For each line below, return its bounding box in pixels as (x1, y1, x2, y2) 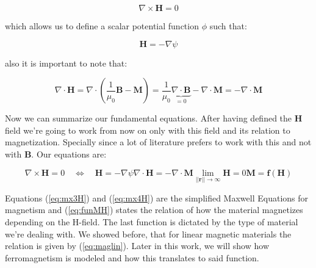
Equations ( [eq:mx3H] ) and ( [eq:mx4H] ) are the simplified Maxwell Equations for (5, 191, 309, 204)
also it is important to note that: (5, 56, 127, 69)
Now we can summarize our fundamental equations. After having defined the (5, 112, 292, 125)
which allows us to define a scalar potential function (5, 20, 199, 32)
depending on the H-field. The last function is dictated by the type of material (5, 215, 298, 228)
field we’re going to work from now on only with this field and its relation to (5, 123, 290, 136)
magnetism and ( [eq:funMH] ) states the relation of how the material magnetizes (5, 203, 303, 216)
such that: (209, 20, 247, 32)
